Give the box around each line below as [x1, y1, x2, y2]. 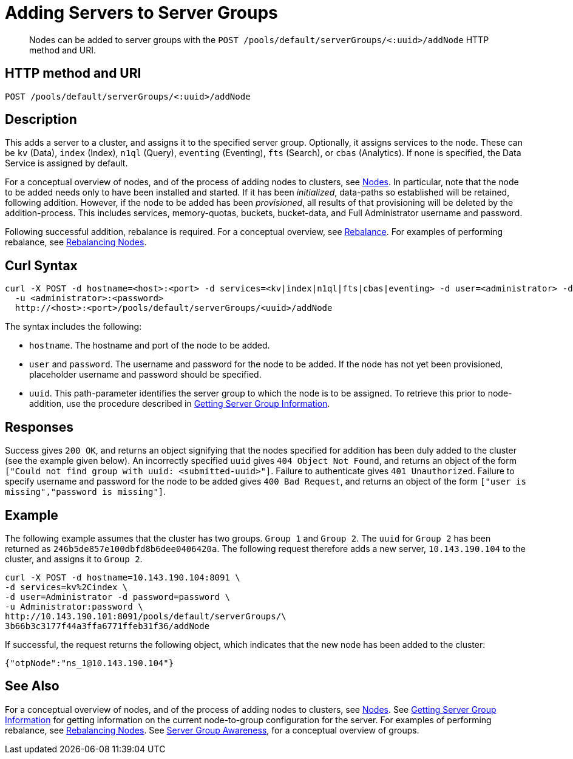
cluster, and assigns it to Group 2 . [5, 553, 143, 564]
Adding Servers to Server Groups [5, 2, 278, 23]
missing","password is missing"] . [5, 486, 166, 497]
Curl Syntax [5, 257, 78, 273]
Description [5, 112, 77, 128]
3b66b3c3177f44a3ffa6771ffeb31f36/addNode [5, 621, 210, 631]
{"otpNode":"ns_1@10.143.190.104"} [5, 658, 174, 668]
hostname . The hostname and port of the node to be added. [29, 340, 270, 351]
